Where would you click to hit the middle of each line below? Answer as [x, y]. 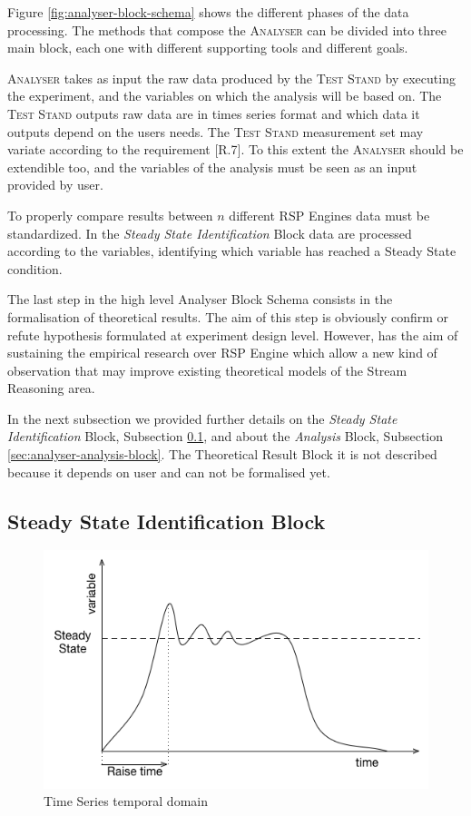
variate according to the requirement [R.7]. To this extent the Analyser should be [235, 149]
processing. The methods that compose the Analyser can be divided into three [227, 29]
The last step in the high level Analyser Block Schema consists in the [200, 299]
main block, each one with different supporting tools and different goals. [208, 48]
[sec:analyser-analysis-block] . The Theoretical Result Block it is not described [222, 454]
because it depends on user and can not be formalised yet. [169, 472]
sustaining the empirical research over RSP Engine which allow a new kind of [222, 353]
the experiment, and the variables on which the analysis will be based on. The [225, 96]
